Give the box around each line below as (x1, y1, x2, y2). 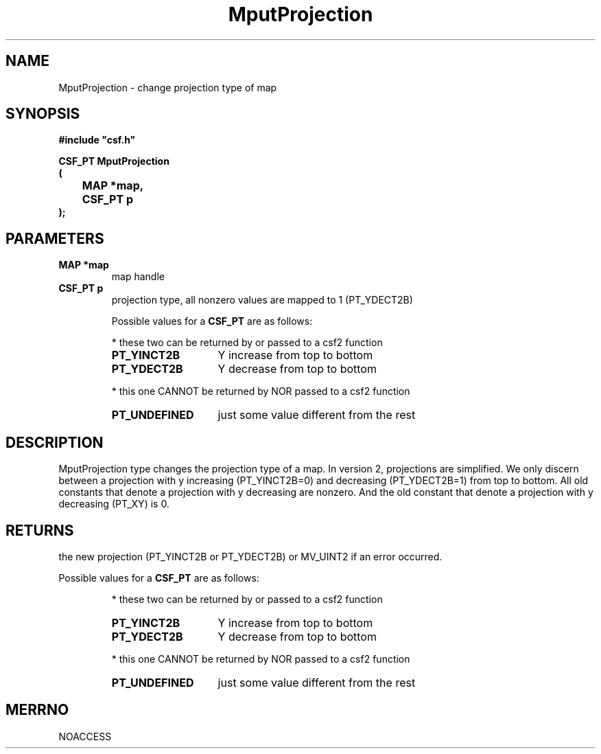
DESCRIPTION (5, 433, 104, 451)
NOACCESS (58, 730, 112, 742)
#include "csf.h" (58, 134, 136, 146)
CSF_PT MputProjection (58, 155, 169, 168)
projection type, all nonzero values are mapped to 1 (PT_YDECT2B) (111, 294, 413, 306)
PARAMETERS (5, 229, 104, 247)
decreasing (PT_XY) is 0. (58, 498, 169, 510)
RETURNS (5, 521, 74, 539)
